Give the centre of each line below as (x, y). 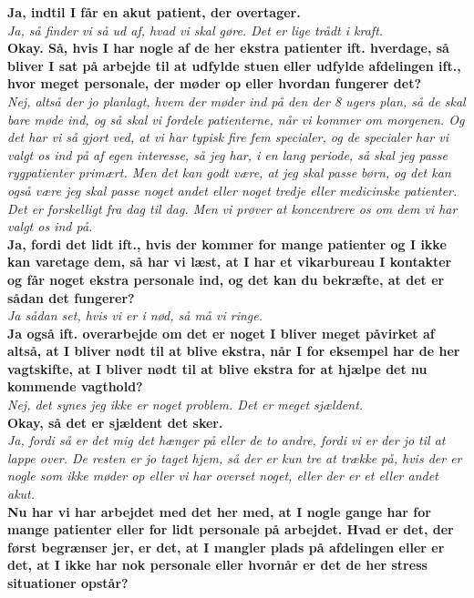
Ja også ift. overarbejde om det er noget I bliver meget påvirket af (221, 333)
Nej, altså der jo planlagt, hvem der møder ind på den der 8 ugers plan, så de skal (237, 101)
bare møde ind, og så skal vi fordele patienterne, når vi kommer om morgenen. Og (236, 119)
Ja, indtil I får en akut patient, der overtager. (154, 12)
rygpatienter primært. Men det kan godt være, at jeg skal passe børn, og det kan (229, 172)
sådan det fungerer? (71, 297)
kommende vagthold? (75, 386)
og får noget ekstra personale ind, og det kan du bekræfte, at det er (226, 279)
